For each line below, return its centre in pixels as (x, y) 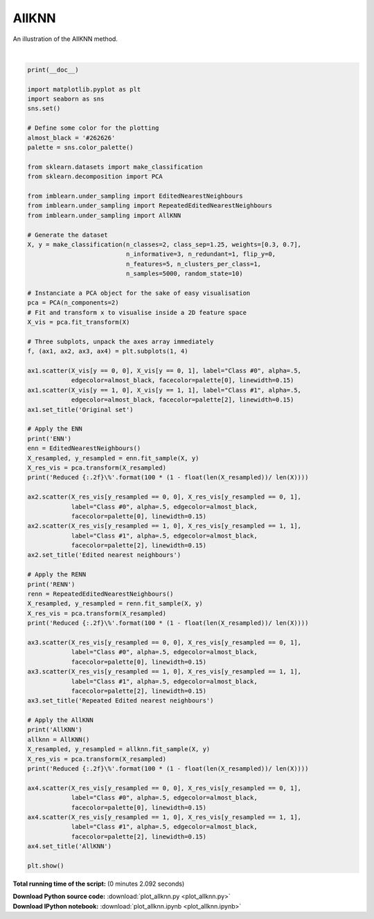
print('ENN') (50, 438)
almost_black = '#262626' (71, 138)
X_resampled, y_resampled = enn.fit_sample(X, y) (113, 458)
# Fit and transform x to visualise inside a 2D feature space (137, 312)
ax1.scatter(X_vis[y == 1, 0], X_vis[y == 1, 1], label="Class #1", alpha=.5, (164, 390)
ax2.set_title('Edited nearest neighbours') (104, 555)
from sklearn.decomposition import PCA (95, 177)
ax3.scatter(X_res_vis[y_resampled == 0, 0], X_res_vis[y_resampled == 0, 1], (164, 642)
